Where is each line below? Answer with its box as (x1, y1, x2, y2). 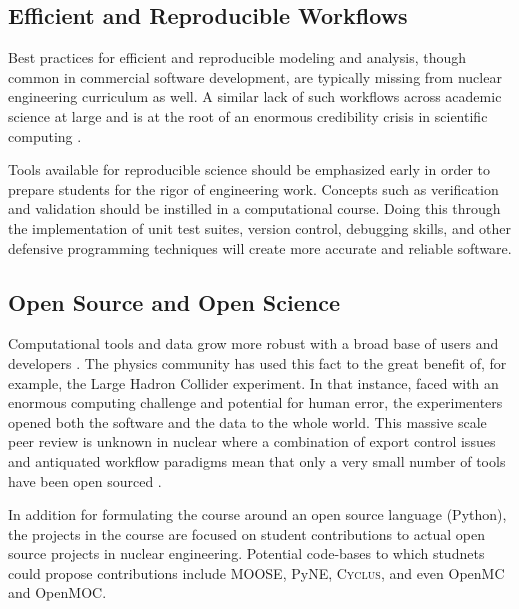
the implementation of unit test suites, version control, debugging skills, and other (8, 217, 512, 238)
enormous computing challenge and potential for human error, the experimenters (8, 392, 503, 413)
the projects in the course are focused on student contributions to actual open (8, 523, 485, 544)
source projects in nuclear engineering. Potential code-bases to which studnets (8, 543, 485, 564)
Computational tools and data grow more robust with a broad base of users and (8, 333, 499, 354)
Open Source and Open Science (8, 286, 340, 317)
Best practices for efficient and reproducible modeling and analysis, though (8, 47, 467, 68)
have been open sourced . (8, 470, 162, 491)
